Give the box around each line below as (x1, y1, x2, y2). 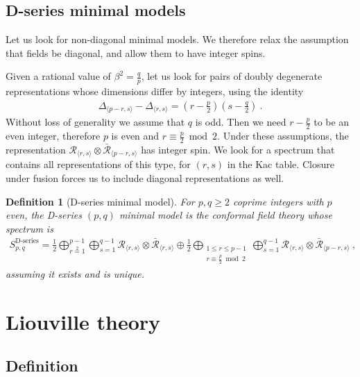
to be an (314, 115, 350, 129)
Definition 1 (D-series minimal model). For (6, 194, 195, 208)
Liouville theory (6, 307, 161, 335)
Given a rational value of (6, 69, 111, 83)
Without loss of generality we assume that (6, 115, 185, 129)
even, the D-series (6, 208, 82, 222)
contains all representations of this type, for (6, 157, 191, 171)
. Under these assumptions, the (217, 128, 349, 143)
